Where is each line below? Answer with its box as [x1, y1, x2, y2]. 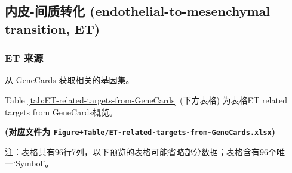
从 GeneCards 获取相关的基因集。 [5, 74, 134, 86]
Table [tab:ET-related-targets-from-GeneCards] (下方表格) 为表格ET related [5, 93, 287, 106]
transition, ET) [5, 19, 100, 37]
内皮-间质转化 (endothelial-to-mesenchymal [5, 2, 271, 20]
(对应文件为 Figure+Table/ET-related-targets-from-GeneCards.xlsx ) [5, 125, 275, 138]
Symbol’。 [15, 157, 54, 169]
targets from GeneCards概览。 [5, 105, 118, 118]
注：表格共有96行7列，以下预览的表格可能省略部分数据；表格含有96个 [5, 145, 276, 158]
